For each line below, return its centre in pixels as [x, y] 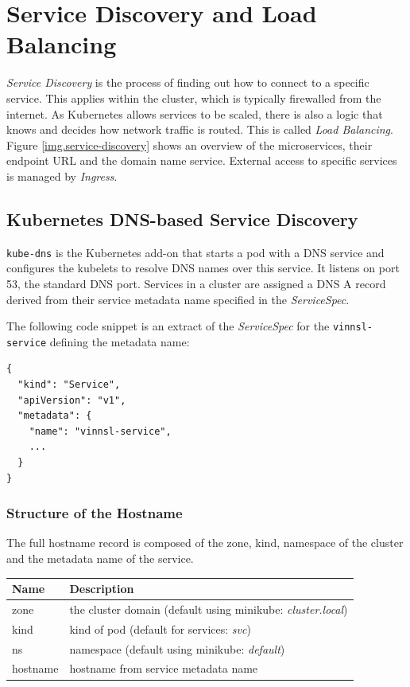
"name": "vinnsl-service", [100, 431]
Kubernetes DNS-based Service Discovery [182, 219]
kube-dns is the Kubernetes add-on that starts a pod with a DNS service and [195, 252]
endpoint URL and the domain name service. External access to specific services [202, 160]
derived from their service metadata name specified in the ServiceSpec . [178, 299]
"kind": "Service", [69, 385]
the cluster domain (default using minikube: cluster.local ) [209, 609]
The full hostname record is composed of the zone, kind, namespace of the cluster [205, 543]
